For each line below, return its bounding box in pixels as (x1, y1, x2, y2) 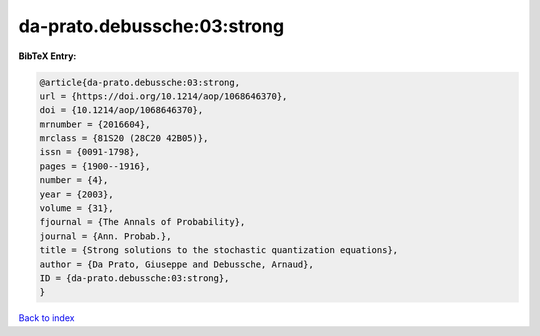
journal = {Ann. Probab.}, (39, 230, 172, 242)
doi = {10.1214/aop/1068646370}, (39, 105, 204, 116)
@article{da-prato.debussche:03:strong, (39, 76, 240, 88)
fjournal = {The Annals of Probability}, (39, 216, 246, 228)
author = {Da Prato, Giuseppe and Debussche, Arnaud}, (39, 258, 314, 270)
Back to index (18, 312, 75, 324)
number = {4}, (39, 175, 109, 186)
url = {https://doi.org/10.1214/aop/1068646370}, (39, 90, 288, 102)
